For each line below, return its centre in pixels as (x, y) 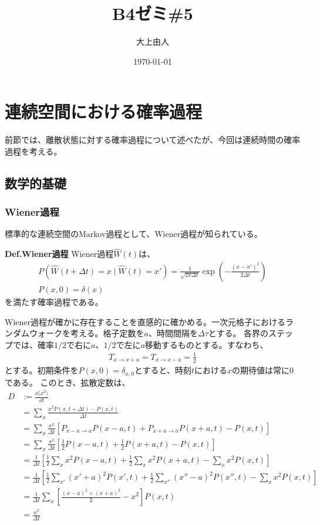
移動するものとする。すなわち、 (206, 344)
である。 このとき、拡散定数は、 (68, 382)
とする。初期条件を (42, 370)
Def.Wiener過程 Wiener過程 (59, 254)
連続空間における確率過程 (104, 111)
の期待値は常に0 (262, 370)
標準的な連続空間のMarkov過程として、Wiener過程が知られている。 (134, 234)
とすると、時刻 (163, 370)
